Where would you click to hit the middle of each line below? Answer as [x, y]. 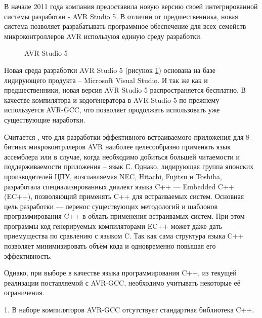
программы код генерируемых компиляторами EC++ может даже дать [113, 226]
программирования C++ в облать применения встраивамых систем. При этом [124, 216]
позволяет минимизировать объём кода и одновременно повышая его [110, 246]
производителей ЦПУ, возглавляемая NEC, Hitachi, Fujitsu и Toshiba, [113, 176]
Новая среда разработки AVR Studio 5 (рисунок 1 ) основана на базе [110, 70]
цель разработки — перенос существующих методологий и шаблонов [111, 206]
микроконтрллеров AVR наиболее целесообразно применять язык [130, 147]
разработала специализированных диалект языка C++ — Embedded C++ [119, 186]
